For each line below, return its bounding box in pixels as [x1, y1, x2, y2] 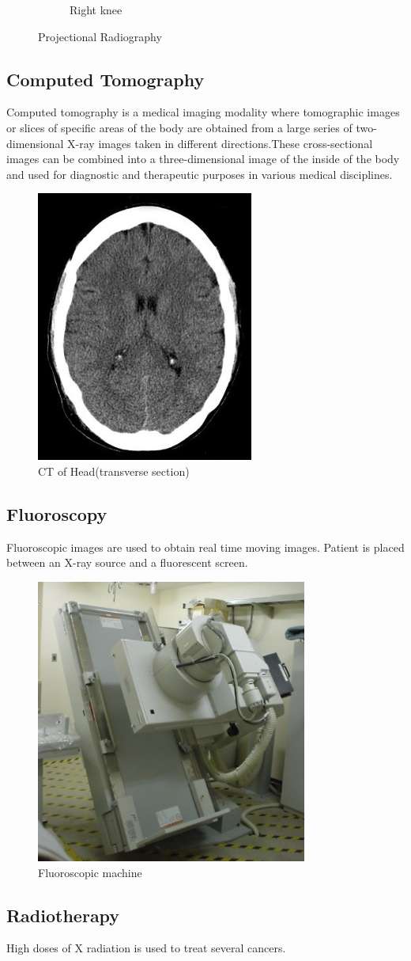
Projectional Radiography [38, 28, 162, 44]
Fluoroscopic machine [38, 864, 142, 880]
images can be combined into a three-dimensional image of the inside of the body [6, 150, 400, 167]
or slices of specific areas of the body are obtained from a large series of [6, 119, 353, 135]
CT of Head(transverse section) [38, 462, 190, 479]
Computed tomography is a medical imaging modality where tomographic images [6, 104, 400, 120]
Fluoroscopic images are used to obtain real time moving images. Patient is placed [6, 538, 405, 555]
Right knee [70, 2, 123, 17]
